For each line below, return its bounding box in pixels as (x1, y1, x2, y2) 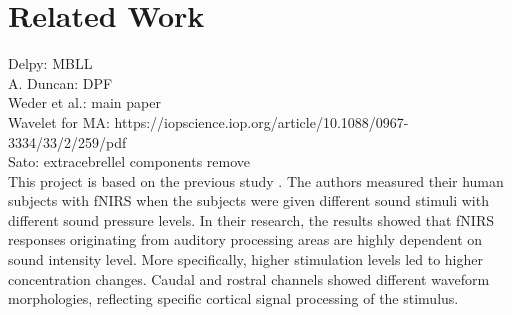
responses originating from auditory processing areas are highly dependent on (8, 229, 483, 250)
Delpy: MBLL (8, 53, 93, 74)
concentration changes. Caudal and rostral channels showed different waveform (8, 268, 490, 289)
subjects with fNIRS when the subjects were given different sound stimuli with (8, 190, 489, 211)
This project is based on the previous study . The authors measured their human (8, 170, 504, 191)
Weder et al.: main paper (8, 92, 161, 113)
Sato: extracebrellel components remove (8, 151, 251, 172)
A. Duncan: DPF (8, 72, 113, 93)
